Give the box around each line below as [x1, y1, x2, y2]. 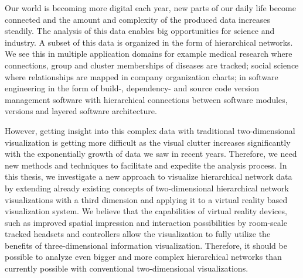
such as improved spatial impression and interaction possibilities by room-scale [5, 216, 287, 228]
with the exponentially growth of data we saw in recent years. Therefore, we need [5, 147, 297, 160]
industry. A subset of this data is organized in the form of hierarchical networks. [5, 36, 293, 48]
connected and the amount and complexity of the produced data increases [5, 13, 270, 25]
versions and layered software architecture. [5, 105, 157, 117]
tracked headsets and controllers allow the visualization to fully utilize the [5, 228, 271, 240]
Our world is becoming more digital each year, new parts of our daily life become [5, 2, 296, 13]
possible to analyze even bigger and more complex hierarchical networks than [5, 250, 282, 263]
